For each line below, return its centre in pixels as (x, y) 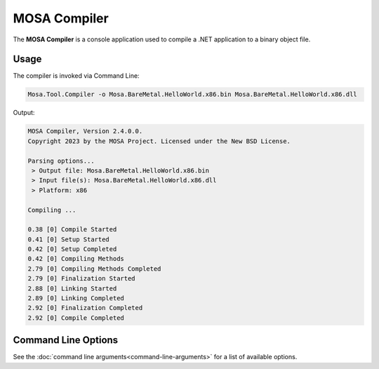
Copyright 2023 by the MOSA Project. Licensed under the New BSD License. (159, 141)
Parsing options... (61, 161)
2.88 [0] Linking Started (72, 288)
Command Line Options (66, 340)
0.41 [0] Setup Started (69, 239)
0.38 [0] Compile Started (72, 229)
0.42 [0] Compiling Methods (76, 259)
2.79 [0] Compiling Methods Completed (94, 269)
